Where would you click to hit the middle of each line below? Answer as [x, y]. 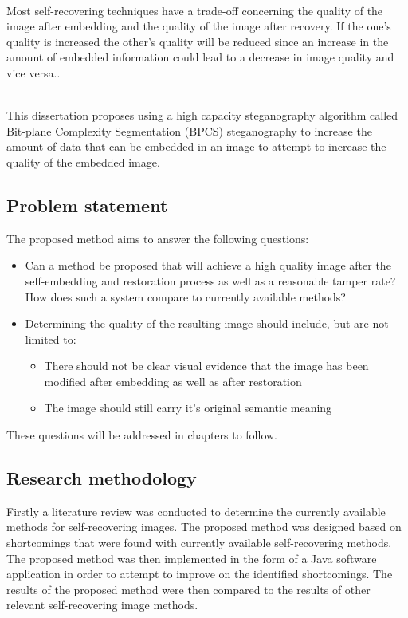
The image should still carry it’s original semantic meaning [188, 408]
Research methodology [102, 478]
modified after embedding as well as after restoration [173, 381]
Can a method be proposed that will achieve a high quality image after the [208, 265]
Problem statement [87, 205]
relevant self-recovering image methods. [102, 605]
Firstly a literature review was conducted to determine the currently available [196, 511]
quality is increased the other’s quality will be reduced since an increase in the [198, 41]
